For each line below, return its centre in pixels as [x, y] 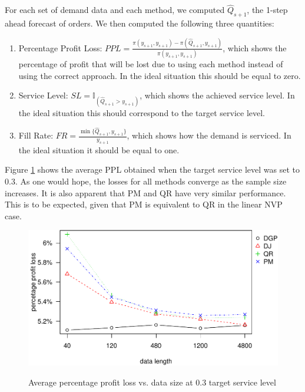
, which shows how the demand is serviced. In [209, 135]
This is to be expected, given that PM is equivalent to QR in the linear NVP [144, 204]
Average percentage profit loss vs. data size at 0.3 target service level [152, 382]
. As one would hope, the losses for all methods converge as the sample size [151, 181]
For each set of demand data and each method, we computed [115, 10]
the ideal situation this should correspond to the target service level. [142, 112]
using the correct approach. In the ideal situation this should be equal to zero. [160, 75]
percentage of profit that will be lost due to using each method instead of [151, 64]
